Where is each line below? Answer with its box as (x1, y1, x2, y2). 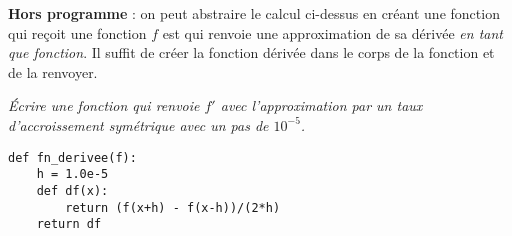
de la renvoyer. (8, 61, 98, 82)
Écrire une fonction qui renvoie (8, 95, 200, 116)
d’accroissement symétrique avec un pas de (8, 114, 269, 135)
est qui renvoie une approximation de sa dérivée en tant (162, 22, 503, 43)
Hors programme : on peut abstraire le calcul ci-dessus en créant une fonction (8, 3, 500, 23)
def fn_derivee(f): (8, 150, 137, 165)
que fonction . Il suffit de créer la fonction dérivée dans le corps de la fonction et (8, 42, 495, 63)
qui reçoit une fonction (8, 22, 147, 43)
